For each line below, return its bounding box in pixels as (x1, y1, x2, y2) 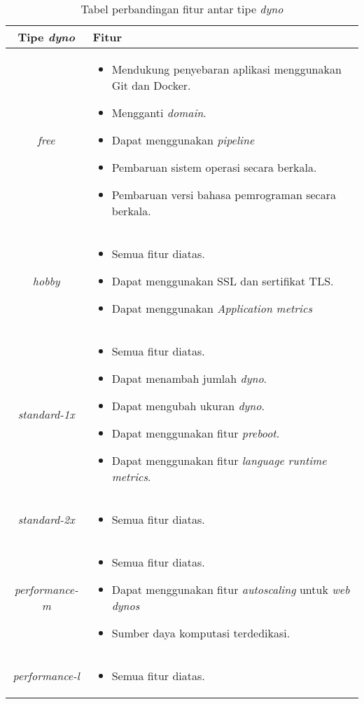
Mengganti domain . (111, 104, 206, 121)
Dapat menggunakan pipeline (111, 132, 255, 148)
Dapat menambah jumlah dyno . (111, 370, 267, 386)
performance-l (13, 668, 80, 684)
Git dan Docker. (111, 77, 191, 93)
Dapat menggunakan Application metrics (111, 300, 312, 316)
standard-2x (17, 511, 75, 527)
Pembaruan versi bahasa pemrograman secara (111, 187, 336, 203)
